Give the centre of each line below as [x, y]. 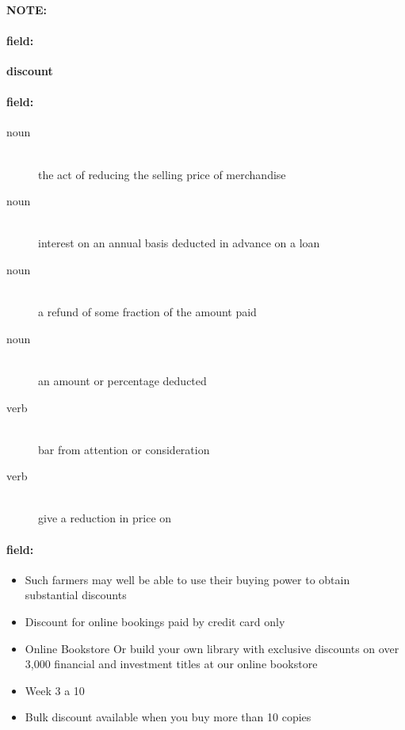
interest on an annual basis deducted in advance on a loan [179, 243]
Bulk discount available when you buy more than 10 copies [168, 717]
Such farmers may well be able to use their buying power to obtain [187, 579]
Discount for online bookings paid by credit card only [155, 622]
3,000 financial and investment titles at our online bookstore [171, 664]
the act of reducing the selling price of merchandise [162, 174]
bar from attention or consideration [124, 449]
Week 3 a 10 [55, 690]
